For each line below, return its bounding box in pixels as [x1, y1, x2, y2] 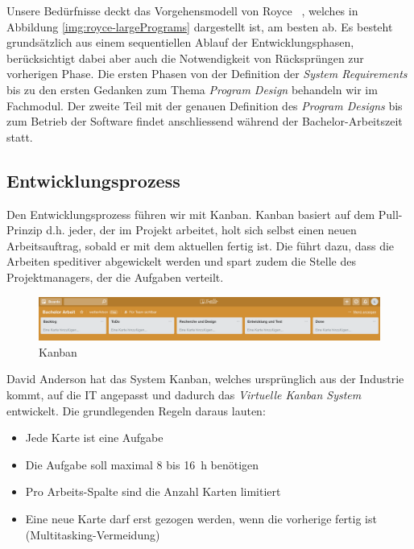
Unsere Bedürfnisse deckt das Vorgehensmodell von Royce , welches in [6, 2, 358, 19]
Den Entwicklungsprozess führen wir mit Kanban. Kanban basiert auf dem [6, 205, 375, 222]
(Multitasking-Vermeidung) [25, 526, 160, 543]
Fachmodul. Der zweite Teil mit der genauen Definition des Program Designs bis [6, 97, 403, 114]
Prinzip [6, 221, 43, 238]
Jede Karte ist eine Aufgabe [25, 429, 164, 446]
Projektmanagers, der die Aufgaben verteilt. [6, 268, 224, 285]
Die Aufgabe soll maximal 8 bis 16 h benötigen [25, 456, 259, 473]
